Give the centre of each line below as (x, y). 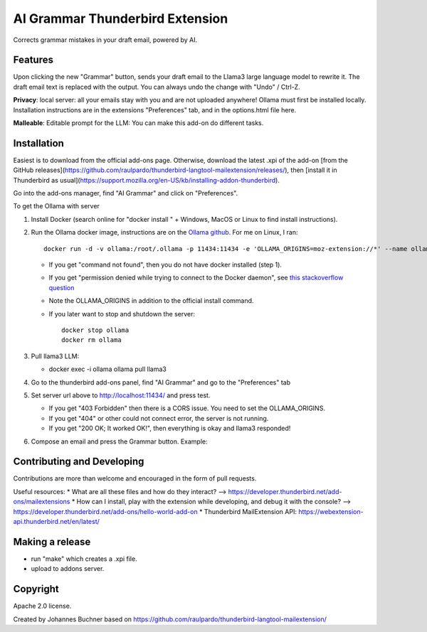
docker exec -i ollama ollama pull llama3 (107, 369)
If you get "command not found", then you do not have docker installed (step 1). (165, 265)
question (62, 287)
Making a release (52, 541)
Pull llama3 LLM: (55, 356)
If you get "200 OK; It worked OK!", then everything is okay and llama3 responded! (170, 428)
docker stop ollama (95, 330)
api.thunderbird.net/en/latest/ (56, 521)
